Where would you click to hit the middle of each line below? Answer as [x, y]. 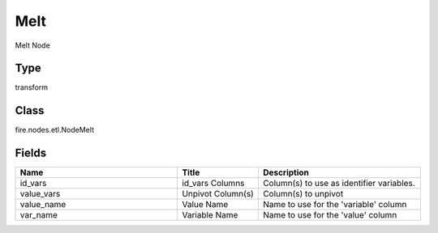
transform [32, 87]
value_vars [40, 194]
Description [286, 172]
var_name [39, 215]
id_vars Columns [213, 184]
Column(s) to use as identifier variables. [339, 184]
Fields [31, 153]
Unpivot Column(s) [218, 194]
